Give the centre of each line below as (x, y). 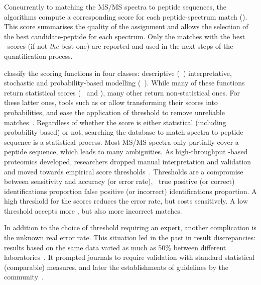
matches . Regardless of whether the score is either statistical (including (115, 122)
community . (24, 277)
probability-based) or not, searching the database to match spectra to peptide (124, 132)
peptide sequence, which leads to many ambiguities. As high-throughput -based (126, 152)
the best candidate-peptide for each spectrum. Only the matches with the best (125, 36)
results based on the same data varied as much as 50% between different (115, 247)
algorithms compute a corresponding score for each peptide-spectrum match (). (126, 16)
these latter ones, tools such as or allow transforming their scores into (111, 102)
